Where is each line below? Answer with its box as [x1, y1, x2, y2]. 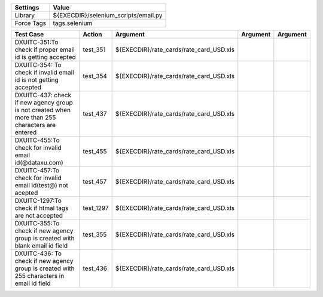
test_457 [83, 178, 107, 185]
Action [83, 30, 102, 38]
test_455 [83, 147, 107, 155]
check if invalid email [14, 69, 74, 76]
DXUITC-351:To [14, 38, 59, 46]
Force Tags [14, 19, 47, 27]
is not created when [14, 106, 71, 114]
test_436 [83, 264, 108, 273]
